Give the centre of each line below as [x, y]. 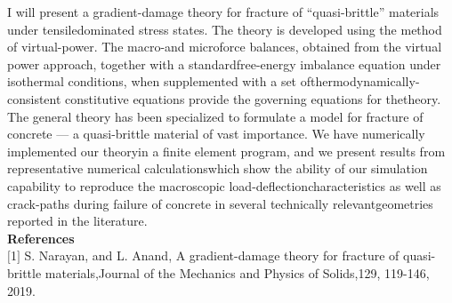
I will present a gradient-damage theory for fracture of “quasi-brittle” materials [223, 12]
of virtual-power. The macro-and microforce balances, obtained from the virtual [225, 47]
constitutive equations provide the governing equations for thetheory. [253, 98]
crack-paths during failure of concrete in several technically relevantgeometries [220, 203]
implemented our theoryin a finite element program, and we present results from [226, 151]
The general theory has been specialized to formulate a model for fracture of [215, 116]
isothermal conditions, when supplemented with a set [152, 81]
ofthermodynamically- [360, 81]
